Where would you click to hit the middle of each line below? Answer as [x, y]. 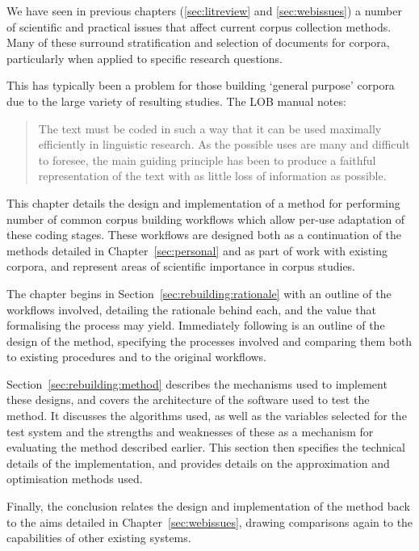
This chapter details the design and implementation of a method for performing [203, 202]
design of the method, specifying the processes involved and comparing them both [209, 341]
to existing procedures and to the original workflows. [137, 357]
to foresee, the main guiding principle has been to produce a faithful [207, 160]
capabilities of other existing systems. [99, 538]
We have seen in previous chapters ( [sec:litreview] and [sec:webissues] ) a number [204, 11]
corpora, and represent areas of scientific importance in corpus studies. [181, 266]
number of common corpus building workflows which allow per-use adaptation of [206, 219]
